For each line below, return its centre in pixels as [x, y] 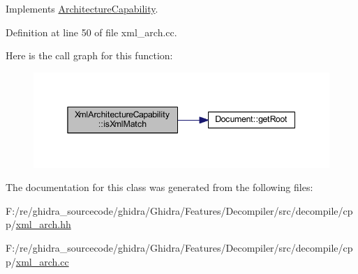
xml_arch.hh [43, 224]
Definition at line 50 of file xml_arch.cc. [91, 32]
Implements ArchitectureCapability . [82, 8]
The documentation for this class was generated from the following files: [159, 187]
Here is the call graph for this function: [89, 55]
